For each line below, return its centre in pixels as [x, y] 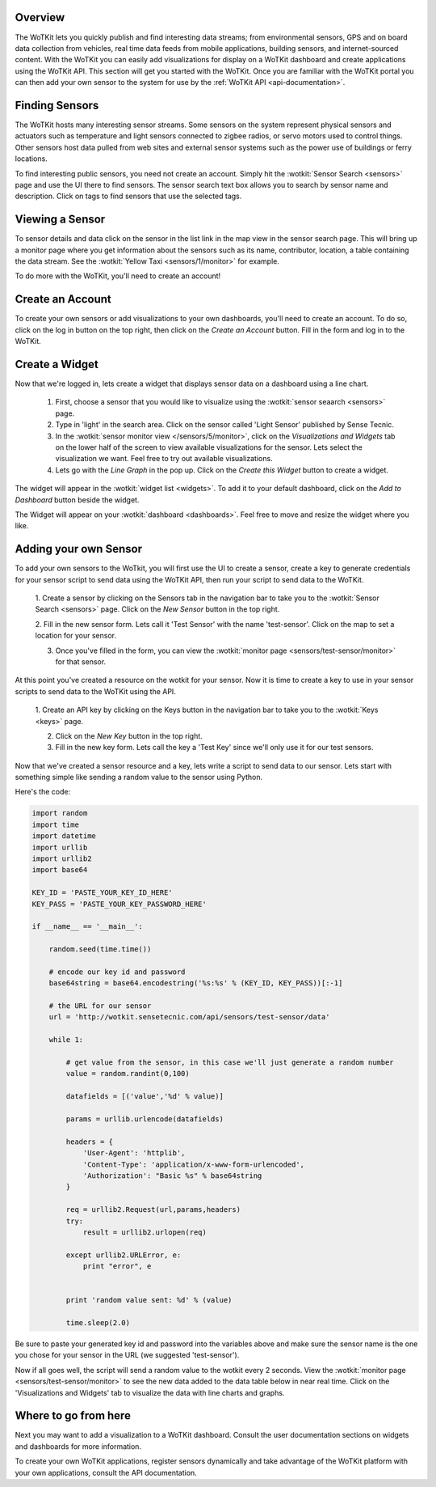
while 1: [66, 1040]
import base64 [60, 870]
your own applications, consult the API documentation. [106, 1472]
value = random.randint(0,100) [128, 1074]
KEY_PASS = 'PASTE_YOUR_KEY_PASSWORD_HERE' [119, 904]
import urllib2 [62, 859]
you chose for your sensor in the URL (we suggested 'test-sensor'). [127, 1355]
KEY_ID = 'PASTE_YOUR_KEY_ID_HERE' [102, 893]
